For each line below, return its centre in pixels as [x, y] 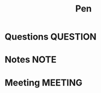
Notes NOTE [31, 60]
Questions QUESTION [51, 37]
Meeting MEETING [44, 82]
